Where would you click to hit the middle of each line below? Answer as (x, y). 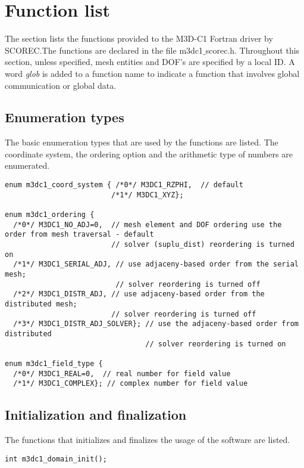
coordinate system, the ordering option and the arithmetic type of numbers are (149, 154)
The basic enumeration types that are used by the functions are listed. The (142, 142)
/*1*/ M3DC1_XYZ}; (147, 195)
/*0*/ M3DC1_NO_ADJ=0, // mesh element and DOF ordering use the (148, 224)
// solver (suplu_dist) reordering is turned (203, 245)
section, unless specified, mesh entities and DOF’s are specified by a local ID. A (150, 62)
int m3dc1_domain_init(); (56, 459)
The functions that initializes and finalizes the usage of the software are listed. (148, 440)
